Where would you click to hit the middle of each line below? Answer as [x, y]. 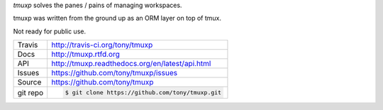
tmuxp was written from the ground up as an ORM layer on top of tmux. [117, 18]
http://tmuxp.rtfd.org [85, 55]
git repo [30, 92]
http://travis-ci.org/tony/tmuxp [102, 45]
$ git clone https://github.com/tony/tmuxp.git [143, 93]
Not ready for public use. [50, 31]
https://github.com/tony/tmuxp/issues [114, 73]
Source [29, 82]
